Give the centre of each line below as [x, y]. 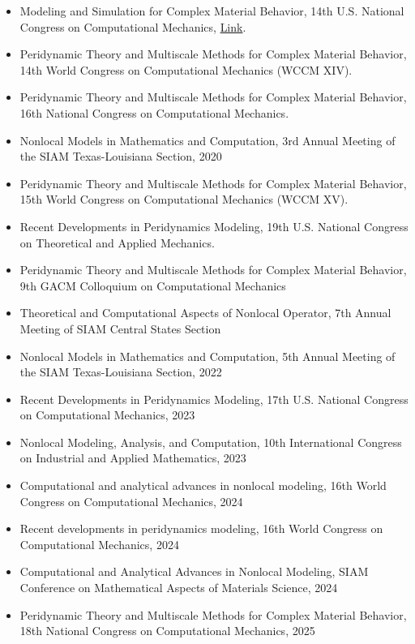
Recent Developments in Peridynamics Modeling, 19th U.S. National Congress [214, 226]
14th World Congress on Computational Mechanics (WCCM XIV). [186, 69]
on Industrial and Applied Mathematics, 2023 [133, 458]
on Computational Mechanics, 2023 [107, 415]
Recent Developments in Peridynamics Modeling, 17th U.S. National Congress [214, 399]
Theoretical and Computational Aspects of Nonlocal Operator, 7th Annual [205, 313]
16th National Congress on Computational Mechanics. [154, 112]
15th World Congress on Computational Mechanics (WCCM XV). [184, 199]
